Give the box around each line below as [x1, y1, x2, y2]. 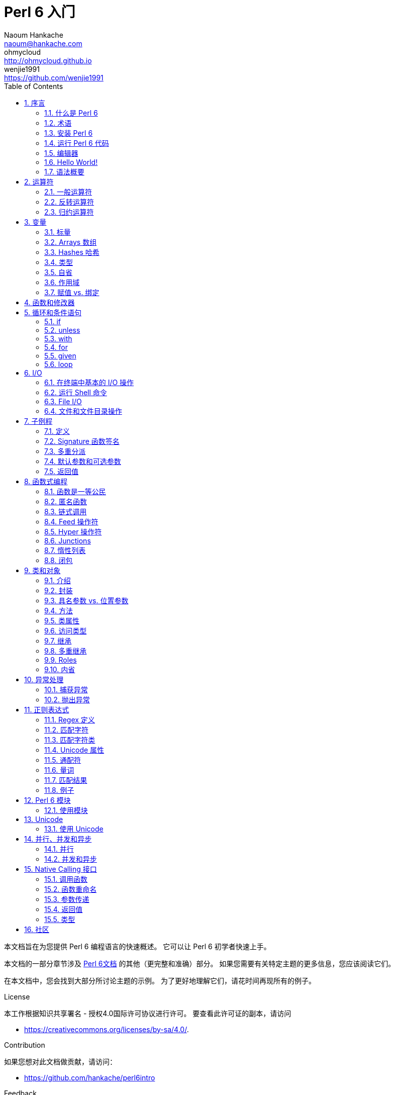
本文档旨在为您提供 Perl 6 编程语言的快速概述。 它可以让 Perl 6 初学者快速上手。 [4, 942, 271, 951]
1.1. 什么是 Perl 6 [44, 108, 98, 117]
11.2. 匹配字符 [44, 725, 88, 734]
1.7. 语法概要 [44, 167, 84, 176]
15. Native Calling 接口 [24, 864, 97, 873]
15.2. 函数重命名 [44, 884, 97, 893]
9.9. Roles [44, 655, 77, 664]
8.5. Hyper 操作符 [44, 527, 102, 536]
